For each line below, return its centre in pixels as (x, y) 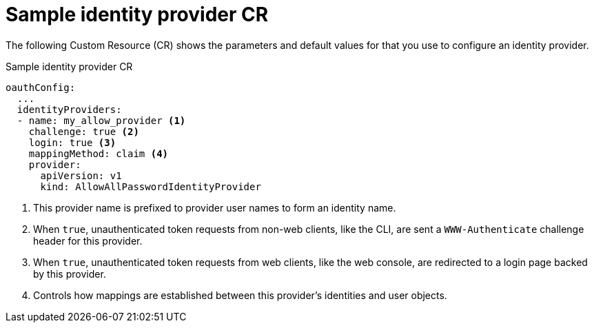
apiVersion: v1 (81, 175)
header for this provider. (88, 240)
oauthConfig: (41, 87)
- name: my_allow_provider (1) (101, 120)
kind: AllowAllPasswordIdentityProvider (151, 186)
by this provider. (70, 274)
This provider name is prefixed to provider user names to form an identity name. (215, 207)
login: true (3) (72, 142)
